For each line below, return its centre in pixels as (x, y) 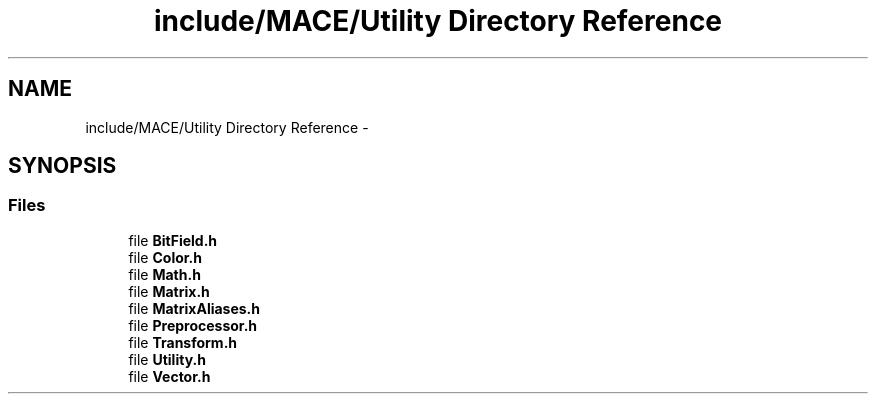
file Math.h (164, 274)
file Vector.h (169, 376)
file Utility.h (167, 359)
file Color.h (165, 257)
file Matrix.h (169, 291)
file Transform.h (183, 342)
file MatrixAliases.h (194, 308)
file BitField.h (173, 240)
